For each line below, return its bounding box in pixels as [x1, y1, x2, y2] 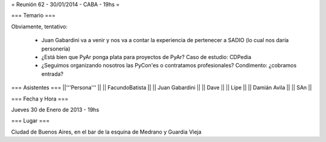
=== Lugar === [11, 117, 50, 125]
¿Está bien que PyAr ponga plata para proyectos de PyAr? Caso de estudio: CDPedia [41, 53, 252, 60]
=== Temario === [11, 12, 56, 19]
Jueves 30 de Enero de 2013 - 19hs [11, 106, 100, 113]
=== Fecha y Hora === [11, 95, 69, 102]
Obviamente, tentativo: [11, 23, 68, 30]
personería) [41, 45, 71, 52]
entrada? [41, 70, 63, 78]
